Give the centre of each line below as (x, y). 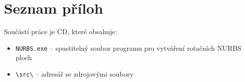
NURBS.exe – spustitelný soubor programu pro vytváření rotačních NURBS (128, 48)
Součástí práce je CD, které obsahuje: (61, 31)
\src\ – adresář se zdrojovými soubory (74, 73)
